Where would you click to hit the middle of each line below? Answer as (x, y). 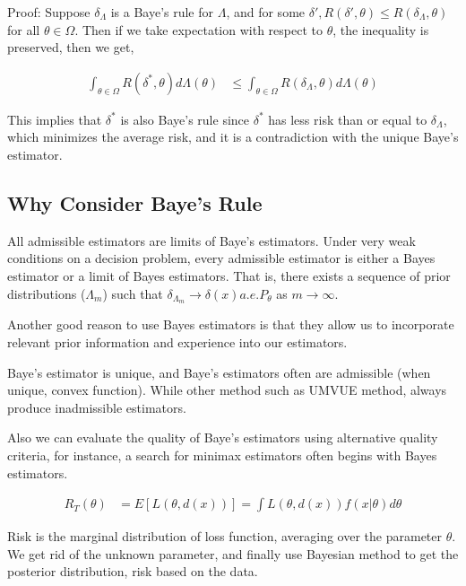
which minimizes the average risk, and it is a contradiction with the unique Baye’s (233, 137)
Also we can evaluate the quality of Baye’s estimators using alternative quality (223, 437)
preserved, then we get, (71, 47)
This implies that (55, 119)
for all (24, 29)
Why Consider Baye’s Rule (135, 202)
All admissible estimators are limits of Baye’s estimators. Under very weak (211, 240)
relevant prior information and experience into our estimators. (177, 342)
